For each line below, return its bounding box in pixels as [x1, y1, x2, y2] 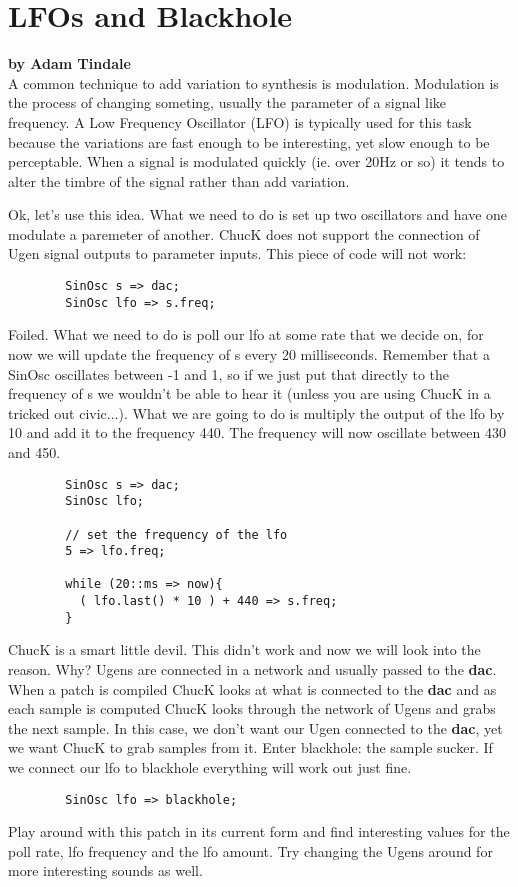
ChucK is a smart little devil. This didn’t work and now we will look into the [8, 639, 481, 660]
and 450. [8, 441, 61, 462]
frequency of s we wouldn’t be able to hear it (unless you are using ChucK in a [8, 383, 491, 404]
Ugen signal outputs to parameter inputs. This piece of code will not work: [8, 243, 467, 264]
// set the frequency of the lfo [65, 527, 288, 542]
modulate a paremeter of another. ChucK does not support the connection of [8, 223, 480, 244]
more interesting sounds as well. [8, 860, 203, 881]
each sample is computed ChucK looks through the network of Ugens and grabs [8, 698, 496, 719]
